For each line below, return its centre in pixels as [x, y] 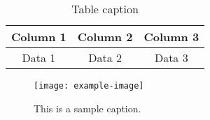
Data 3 [171, 58]
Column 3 [171, 37]
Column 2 [105, 37]
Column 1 [39, 37]
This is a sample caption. [87, 108]
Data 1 [39, 58]
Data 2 [105, 58]
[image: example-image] [89, 86]
